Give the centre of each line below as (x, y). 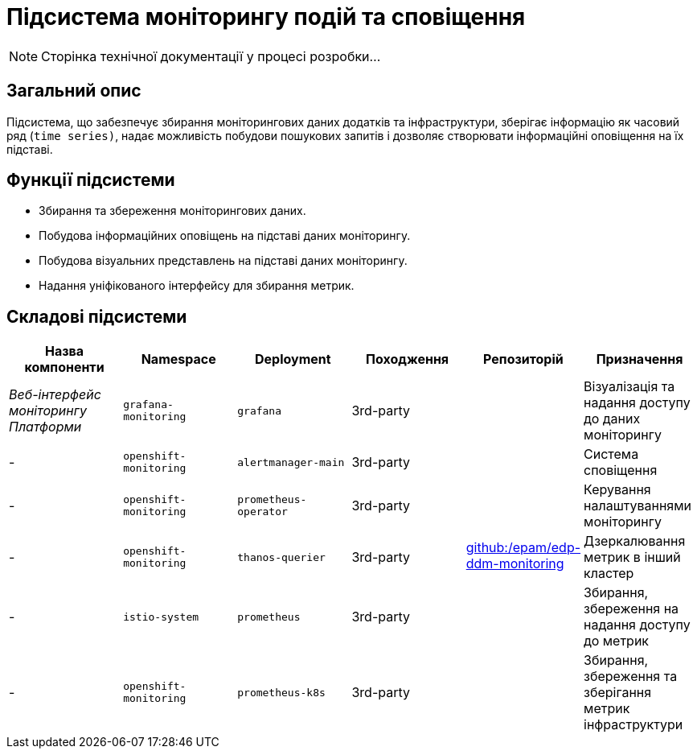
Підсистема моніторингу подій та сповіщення (266, 17)
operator (262, 512)
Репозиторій (523, 359)
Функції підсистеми (91, 180)
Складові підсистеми (97, 316)
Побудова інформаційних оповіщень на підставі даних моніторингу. (225, 236)
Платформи (45, 427)
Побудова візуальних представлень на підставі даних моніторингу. (223, 261)
